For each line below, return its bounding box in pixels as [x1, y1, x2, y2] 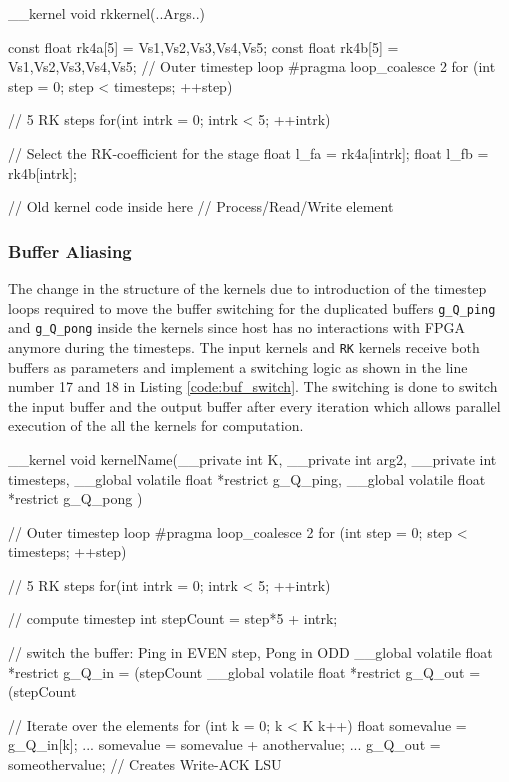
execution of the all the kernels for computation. [8, 415, 304, 436]
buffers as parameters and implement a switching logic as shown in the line [8, 356, 468, 377]
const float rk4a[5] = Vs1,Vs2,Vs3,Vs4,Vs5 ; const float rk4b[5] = [8, 36, 399, 57]
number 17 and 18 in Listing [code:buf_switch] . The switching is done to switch [8, 376, 498, 397]
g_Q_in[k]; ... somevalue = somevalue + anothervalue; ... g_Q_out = [8, 734, 441, 755]
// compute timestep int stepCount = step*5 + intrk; [8, 608, 338, 629]
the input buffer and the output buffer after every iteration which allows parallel [8, 395, 501, 416]
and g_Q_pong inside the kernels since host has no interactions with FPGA [8, 317, 465, 338]
